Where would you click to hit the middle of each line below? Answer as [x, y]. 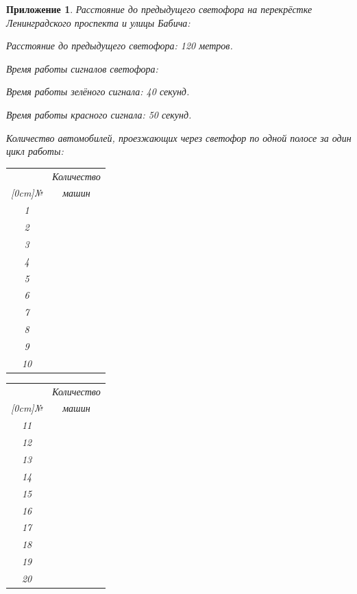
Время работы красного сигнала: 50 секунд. [99, 114]
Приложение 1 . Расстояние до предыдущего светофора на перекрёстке [159, 9]
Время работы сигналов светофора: [82, 68]
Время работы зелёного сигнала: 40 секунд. [98, 91]
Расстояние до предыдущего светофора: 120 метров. [120, 46]
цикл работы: [35, 151]
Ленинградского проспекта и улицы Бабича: [98, 22]
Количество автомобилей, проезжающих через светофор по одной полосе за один [179, 137]
